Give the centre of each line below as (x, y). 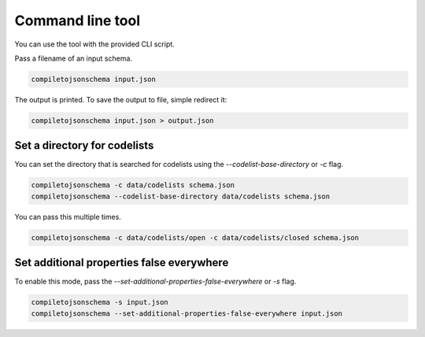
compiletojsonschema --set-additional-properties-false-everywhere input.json (187, 313)
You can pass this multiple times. (68, 217)
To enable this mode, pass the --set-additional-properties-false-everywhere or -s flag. (155, 281)
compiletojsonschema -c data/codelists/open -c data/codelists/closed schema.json (195, 237)
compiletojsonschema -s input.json (100, 302)
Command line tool (78, 20)
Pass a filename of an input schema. (74, 58)
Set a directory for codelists (84, 146)
